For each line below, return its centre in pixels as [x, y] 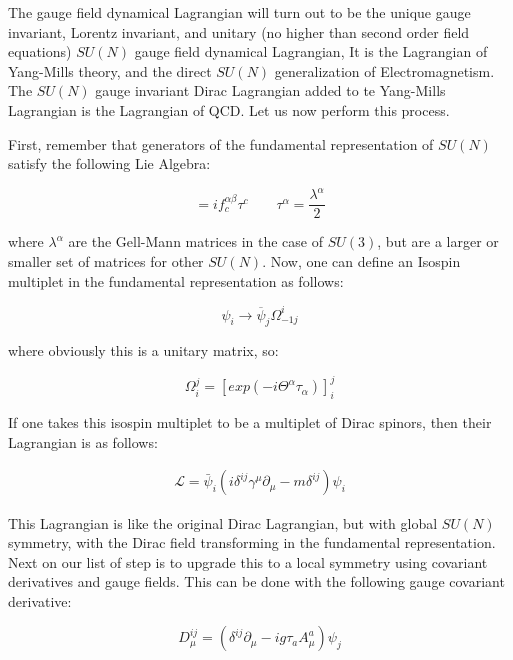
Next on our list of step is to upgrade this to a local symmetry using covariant [248, 561]
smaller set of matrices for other [106, 260]
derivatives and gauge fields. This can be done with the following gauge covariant [256, 581]
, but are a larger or [438, 241]
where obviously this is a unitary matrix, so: [143, 350]
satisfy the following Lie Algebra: [109, 163]
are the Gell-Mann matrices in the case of [196, 241]
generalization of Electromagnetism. [384, 70]
